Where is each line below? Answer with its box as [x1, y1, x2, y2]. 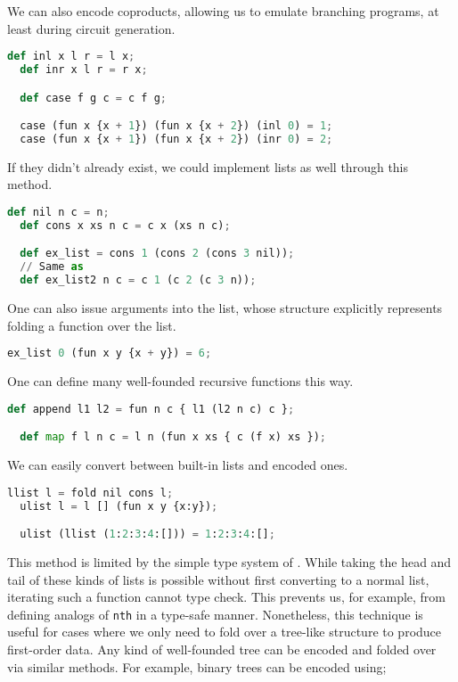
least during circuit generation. [7, 19, 176, 37]
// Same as [20, 260, 84, 274]
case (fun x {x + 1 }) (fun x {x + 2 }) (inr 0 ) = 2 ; [20, 133, 333, 145]
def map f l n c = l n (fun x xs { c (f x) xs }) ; [20, 431, 327, 444]
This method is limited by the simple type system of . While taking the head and [7, 553, 452, 571]
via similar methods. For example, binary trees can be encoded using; [7, 657, 387, 676]
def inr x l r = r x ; [20, 63, 148, 77]
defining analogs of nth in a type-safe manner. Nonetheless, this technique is [7, 604, 423, 623]
